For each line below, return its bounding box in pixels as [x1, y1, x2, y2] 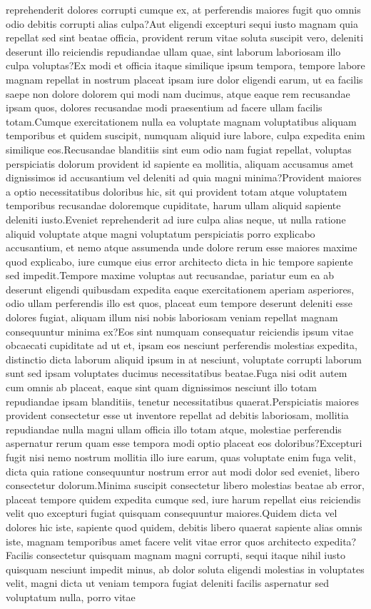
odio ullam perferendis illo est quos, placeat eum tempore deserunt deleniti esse [6, 296, 352, 311]
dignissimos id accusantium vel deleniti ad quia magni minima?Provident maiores [6, 170, 362, 185]
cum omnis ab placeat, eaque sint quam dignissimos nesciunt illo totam [6, 380, 317, 395]
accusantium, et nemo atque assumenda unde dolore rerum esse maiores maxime [6, 240, 357, 255]
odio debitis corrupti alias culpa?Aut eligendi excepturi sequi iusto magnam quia [6, 16, 358, 31]
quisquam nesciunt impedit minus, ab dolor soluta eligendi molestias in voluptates [6, 561, 365, 576]
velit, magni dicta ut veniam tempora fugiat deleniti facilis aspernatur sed [6, 575, 330, 590]
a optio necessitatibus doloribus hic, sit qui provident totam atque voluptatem [6, 183, 347, 198]
